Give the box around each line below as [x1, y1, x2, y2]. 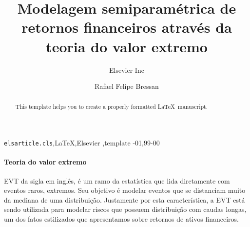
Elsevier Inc [109, 64, 144, 75]
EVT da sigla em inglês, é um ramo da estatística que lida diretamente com [4, 175, 230, 186]
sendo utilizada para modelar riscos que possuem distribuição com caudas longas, [4, 204, 247, 214]
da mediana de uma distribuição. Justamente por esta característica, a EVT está [4, 194, 245, 205]
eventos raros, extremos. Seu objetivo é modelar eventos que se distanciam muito [4, 185, 246, 195]
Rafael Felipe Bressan [95, 81, 159, 91]
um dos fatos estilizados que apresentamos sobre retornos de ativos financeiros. [4, 213, 239, 224]
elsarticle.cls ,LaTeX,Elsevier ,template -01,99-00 [4, 138, 160, 148]
